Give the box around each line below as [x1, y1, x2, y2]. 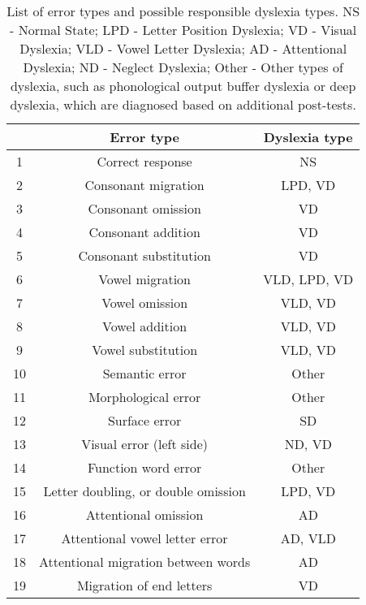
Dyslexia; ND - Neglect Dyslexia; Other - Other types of [23, 58, 343, 76]
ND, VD [284, 434, 332, 453]
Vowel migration [98, 270, 192, 288]
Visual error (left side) [81, 434, 209, 453]
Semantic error [102, 364, 187, 382]
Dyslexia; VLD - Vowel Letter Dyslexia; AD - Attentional [19, 39, 347, 58]
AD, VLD [280, 529, 336, 547]
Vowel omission [101, 293, 188, 312]
